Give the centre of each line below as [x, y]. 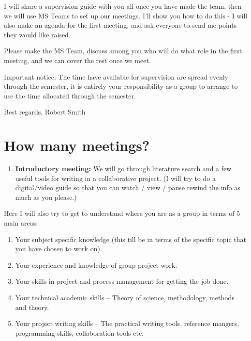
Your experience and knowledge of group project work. [96, 265]
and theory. [32, 307]
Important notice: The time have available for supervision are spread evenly [116, 76]
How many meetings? [77, 145]
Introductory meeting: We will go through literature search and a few [123, 169]
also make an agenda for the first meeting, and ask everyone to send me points [120, 25]
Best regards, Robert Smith [45, 112]
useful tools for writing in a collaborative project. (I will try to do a [115, 178]
